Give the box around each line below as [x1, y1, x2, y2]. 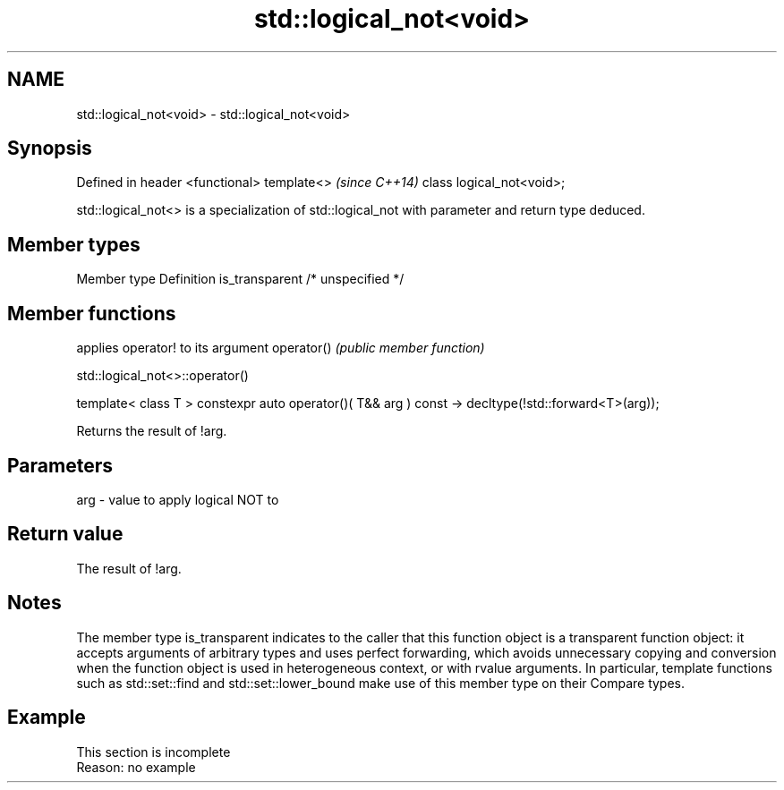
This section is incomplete [76, 743, 231, 760]
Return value [7, 522, 124, 546]
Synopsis [7, 137, 92, 160]
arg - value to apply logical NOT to [76, 491, 279, 507]
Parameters [7, 454, 113, 477]
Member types [7, 233, 141, 256]
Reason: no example [76, 759, 196, 775]
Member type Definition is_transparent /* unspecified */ [76, 271, 405, 287]
